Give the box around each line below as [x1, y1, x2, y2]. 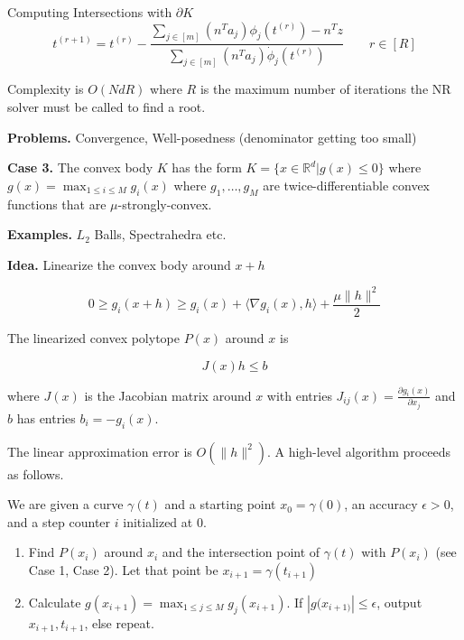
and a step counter [7, 512, 111, 531]
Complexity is [7, 79, 84, 98]
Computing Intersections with [7, 3, 172, 21]
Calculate [28, 592, 81, 611]
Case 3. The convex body [7, 158, 153, 177]
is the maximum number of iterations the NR [200, 79, 451, 98]
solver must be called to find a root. [7, 97, 206, 116]
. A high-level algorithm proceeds [266, 441, 451, 460]
